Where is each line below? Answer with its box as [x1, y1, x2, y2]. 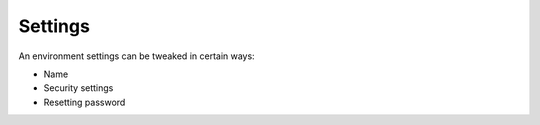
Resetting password [43, 96, 126, 108]
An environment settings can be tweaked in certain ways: [18, 50, 255, 62]
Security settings [43, 82, 114, 94]
